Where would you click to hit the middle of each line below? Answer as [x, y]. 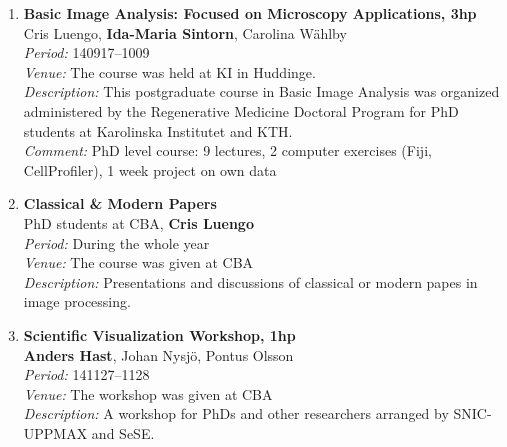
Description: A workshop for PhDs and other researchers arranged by [236, 413]
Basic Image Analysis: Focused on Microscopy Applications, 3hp [250, 13]
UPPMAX [55, 432]
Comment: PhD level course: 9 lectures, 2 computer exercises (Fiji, [227, 150]
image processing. [77, 301]
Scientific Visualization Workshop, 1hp [159, 334]
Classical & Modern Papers [120, 203]
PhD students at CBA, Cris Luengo [138, 222]
